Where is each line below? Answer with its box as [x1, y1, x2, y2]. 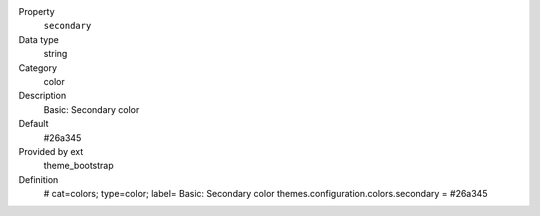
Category [18, 61, 58, 74]
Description [18, 90, 67, 102]
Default [18, 118, 49, 130]
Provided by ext [18, 145, 84, 157]
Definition [18, 173, 59, 185]
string [43, 48, 68, 60]
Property [18, 6, 55, 17]
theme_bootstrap [43, 160, 114, 172]
